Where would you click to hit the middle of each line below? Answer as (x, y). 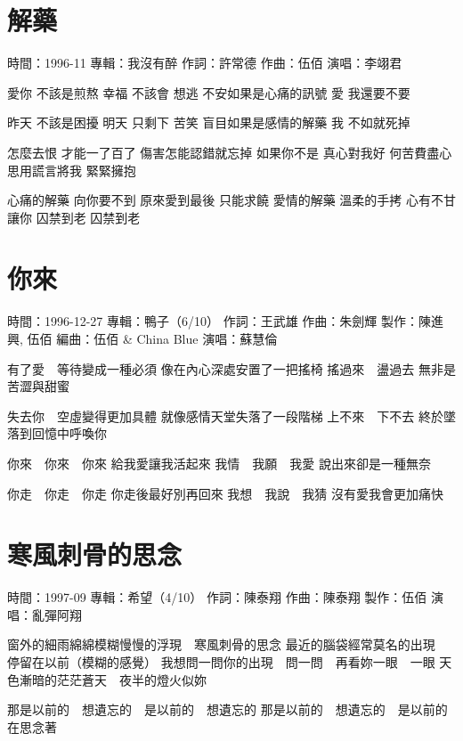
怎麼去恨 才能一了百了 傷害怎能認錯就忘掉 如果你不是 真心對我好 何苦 (211, 152)
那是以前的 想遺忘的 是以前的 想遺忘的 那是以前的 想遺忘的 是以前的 (227, 709)
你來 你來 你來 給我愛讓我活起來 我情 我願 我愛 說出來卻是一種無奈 (219, 463)
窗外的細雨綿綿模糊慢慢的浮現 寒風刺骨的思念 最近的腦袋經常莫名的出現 (221, 644)
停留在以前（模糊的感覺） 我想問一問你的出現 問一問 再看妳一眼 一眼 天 (230, 662)
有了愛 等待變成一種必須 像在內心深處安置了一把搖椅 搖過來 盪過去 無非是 (231, 368)
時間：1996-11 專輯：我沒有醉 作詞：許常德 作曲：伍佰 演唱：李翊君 (205, 63)
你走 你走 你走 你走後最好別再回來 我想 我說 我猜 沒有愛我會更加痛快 (225, 493)
